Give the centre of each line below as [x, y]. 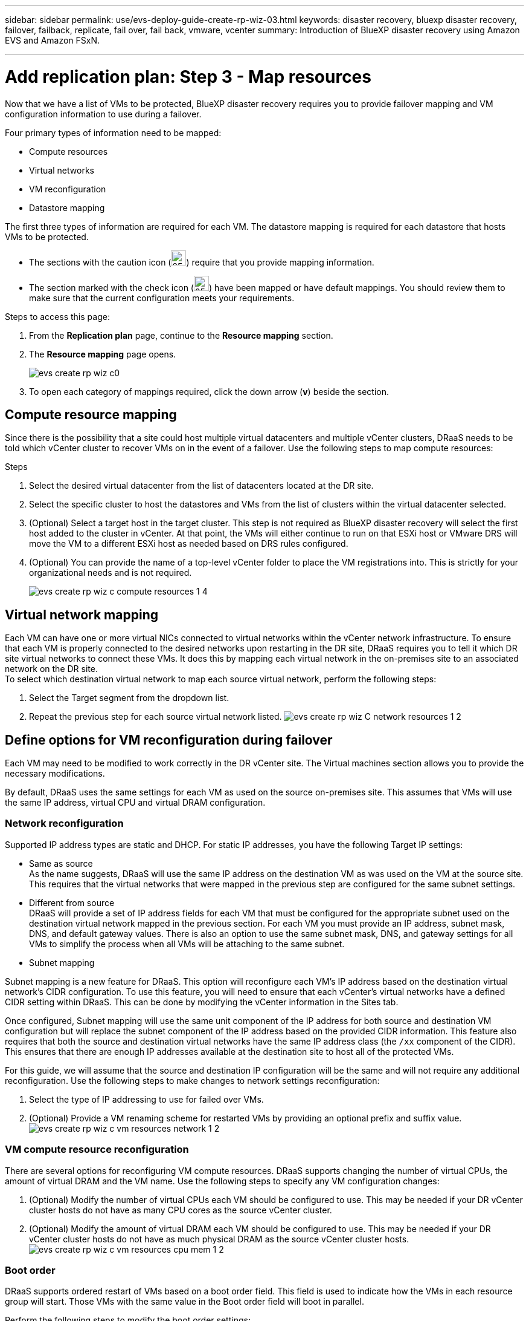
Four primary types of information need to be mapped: [113, 132]
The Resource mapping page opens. [103, 354]
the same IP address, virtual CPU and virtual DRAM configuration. [135, 803]
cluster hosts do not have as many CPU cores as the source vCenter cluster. [181, 1210]
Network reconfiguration [64, 824]
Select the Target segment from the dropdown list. [129, 698]
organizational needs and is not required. [111, 573]
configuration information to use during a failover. [103, 114]
